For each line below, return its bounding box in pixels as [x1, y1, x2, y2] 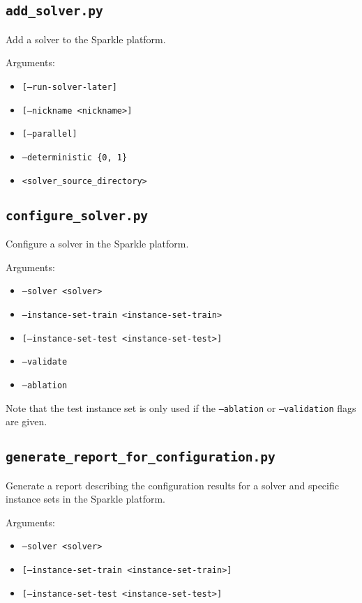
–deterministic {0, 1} [22, 152, 128, 162]
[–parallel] [22, 129, 77, 139]
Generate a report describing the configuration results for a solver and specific [6, 478, 339, 492]
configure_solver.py [6, 208, 149, 223]
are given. [6, 414, 47, 429]
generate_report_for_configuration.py [6, 450, 276, 465]
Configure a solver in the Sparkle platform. [6, 236, 189, 251]
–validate [22, 357, 68, 367]
